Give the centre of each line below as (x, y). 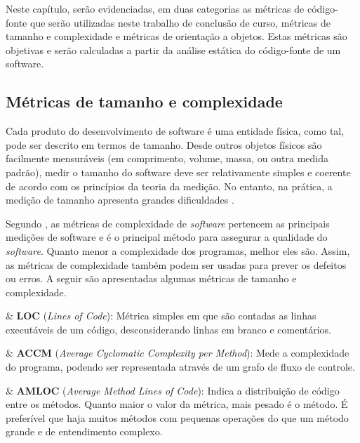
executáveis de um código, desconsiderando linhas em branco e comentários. (169, 329)
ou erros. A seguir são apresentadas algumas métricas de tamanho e (151, 278)
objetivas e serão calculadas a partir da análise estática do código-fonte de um (173, 49)
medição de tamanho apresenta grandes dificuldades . (120, 200)
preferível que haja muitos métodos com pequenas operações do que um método (177, 417)
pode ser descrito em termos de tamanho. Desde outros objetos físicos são (164, 144)
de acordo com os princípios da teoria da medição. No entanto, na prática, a (169, 186)
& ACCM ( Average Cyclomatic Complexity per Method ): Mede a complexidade (178, 353)
